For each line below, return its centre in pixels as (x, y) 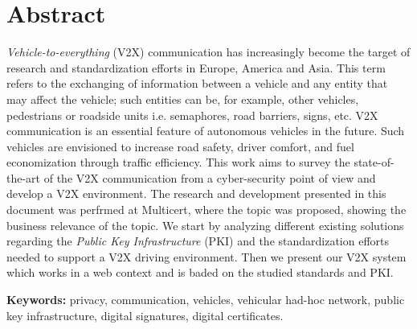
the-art (24, 177)
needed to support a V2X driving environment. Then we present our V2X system (206, 256)
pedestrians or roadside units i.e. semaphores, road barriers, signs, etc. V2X (192, 115)
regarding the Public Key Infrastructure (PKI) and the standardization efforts (198, 241)
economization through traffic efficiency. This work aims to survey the (178, 162)
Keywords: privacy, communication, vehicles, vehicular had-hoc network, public (206, 300)
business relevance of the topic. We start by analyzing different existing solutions (205, 225)
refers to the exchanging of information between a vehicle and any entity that (197, 83)
